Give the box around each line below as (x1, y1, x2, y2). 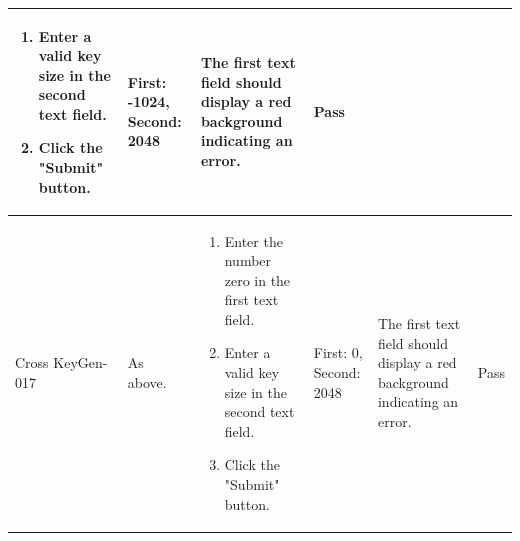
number (224, 250, 272, 271)
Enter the (224, 230, 283, 251)
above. (127, 371, 167, 392)
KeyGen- (53, 352, 108, 373)
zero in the (224, 269, 291, 290)
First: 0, (313, 342, 363, 363)
